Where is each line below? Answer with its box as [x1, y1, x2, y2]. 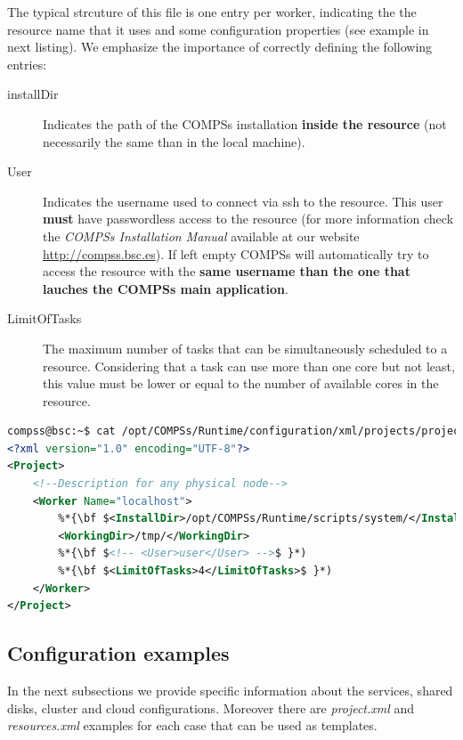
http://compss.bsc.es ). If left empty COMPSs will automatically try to [43, 244, 429, 263]
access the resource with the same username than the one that [43, 262, 410, 281]
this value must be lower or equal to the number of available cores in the [43, 374, 439, 393]
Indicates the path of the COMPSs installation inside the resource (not [43, 114, 447, 133]
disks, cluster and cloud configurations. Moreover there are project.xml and [7, 698, 415, 717]
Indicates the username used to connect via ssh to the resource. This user [43, 191, 443, 210]
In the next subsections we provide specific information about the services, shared [7, 681, 453, 700]
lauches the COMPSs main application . [43, 279, 288, 297]
